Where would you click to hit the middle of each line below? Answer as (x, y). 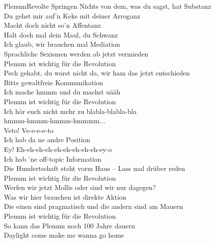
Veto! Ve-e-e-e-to (29, 130)
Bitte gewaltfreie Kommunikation (54, 82)
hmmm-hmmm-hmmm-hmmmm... (55, 121)
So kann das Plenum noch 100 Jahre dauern (70, 225)
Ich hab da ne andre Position (47, 140)
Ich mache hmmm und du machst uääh (62, 92)
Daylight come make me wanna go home (64, 235)
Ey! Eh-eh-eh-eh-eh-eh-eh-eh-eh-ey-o (58, 149)
